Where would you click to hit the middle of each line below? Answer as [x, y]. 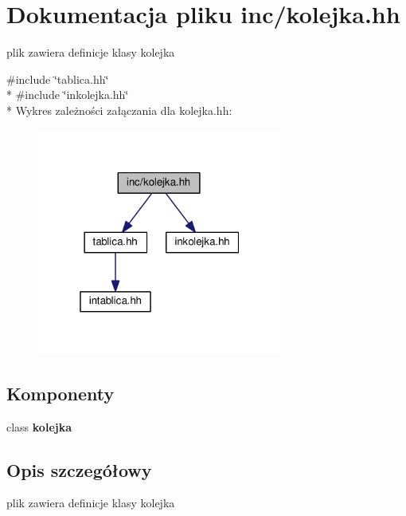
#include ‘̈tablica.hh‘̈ [58, 79]
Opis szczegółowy [79, 469]
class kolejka [39, 426]
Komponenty [61, 393]
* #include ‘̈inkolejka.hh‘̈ [68, 95]
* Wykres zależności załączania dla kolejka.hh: [119, 110]
